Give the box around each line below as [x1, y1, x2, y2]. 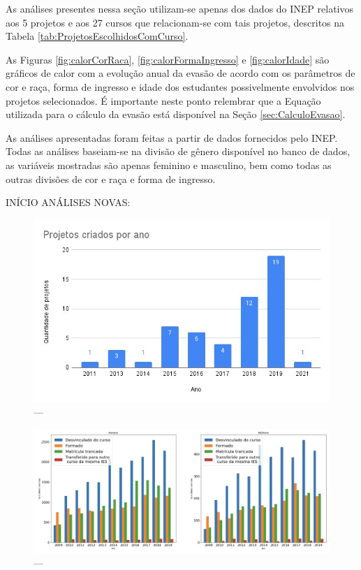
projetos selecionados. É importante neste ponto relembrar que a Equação [6, 93, 321, 108]
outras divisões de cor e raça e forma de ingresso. [6, 171, 216, 186]
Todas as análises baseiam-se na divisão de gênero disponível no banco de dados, [6, 144, 351, 159]
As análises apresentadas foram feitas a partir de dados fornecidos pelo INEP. [6, 130, 338, 145]
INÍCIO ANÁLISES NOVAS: [6, 195, 131, 210]
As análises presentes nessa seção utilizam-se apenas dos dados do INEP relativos [6, 1, 353, 15]
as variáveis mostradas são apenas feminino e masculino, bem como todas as [6, 157, 332, 172]
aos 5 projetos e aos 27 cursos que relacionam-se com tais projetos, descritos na [6, 15, 345, 29]
